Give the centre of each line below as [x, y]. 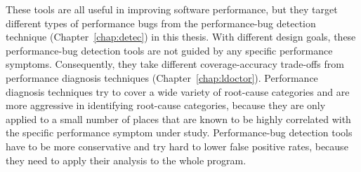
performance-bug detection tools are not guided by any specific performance [169, 50]
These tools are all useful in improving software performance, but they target [172, 9]
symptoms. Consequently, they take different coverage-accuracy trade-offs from [175, 64]
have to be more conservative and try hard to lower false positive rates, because [177, 146]
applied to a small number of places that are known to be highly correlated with [178, 119]
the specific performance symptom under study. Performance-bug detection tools [179, 132]
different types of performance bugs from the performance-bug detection [161, 23]
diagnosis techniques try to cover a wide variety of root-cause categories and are [178, 91]
